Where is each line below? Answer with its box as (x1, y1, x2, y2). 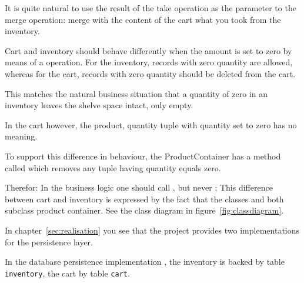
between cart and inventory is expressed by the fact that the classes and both (5, 192, 284, 205)
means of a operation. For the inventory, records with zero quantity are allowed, (5, 56, 293, 68)
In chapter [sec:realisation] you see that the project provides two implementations (5, 224, 300, 236)
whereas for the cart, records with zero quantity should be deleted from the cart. (5, 67, 296, 79)
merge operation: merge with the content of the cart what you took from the (5, 13, 281, 25)
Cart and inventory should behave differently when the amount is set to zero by (5, 44, 292, 56)
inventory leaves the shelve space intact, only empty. (5, 99, 193, 111)
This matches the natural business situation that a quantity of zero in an (5, 87, 268, 99)
